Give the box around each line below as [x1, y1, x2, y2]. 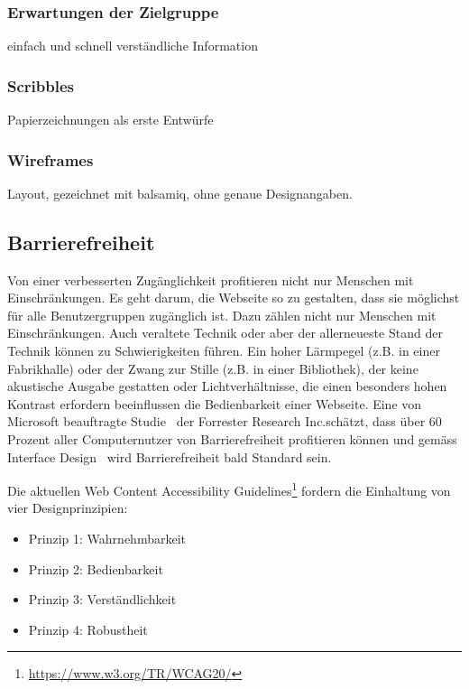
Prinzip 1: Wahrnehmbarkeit [28, 529, 186, 548]
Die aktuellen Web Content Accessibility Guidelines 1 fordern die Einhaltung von [7, 479, 451, 499]
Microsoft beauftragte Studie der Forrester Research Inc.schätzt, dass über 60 [7, 412, 442, 431]
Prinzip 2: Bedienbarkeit [28, 559, 163, 578]
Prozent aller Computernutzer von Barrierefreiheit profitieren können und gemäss [7, 429, 457, 448]
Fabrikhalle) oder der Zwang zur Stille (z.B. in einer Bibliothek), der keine [7, 358, 418, 377]
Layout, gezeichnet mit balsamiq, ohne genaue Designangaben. [7, 183, 353, 202]
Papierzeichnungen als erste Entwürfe [7, 110, 214, 129]
